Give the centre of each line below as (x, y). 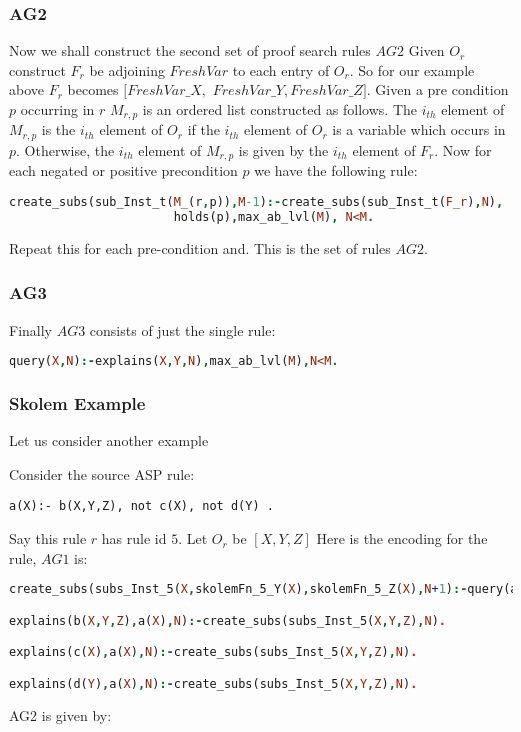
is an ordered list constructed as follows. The (280, 109)
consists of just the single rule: (182, 329)
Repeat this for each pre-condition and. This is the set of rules (200, 247)
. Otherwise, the (65, 149)
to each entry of (281, 69)
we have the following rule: (336, 170)
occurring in (57, 109)
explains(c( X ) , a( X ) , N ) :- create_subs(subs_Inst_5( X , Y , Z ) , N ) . (213, 652)
